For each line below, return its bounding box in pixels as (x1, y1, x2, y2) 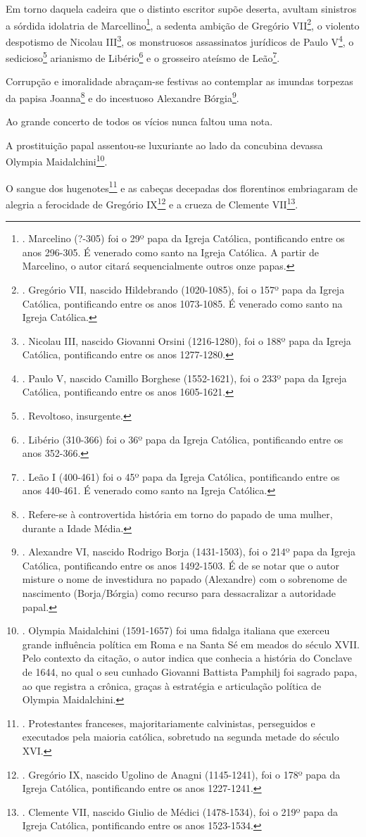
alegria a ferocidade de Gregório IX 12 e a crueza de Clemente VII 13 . (6, 194, 298, 211)
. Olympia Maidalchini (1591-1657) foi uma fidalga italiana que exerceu (22, 623, 330, 638)
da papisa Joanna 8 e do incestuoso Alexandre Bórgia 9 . (6, 88, 239, 105)
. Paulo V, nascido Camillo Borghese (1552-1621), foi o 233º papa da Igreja (22, 370, 347, 385)
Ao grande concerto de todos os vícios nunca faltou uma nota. (6, 114, 273, 129)
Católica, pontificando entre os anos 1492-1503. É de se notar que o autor (22, 558, 339, 572)
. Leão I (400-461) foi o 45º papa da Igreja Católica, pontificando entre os (22, 469, 340, 484)
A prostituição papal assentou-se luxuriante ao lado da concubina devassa (6, 137, 323, 152)
